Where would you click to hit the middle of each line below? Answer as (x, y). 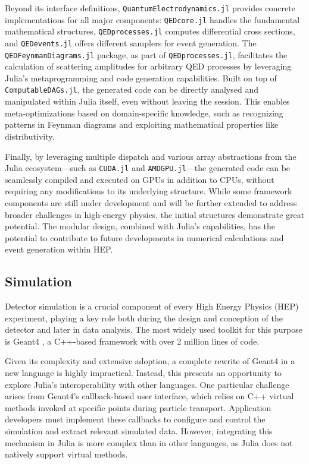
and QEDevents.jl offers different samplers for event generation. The (131, 42)
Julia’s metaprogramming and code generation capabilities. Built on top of (141, 78)
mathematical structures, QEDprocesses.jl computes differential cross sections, (150, 31)
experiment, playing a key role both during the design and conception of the (144, 318)
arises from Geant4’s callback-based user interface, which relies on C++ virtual (149, 396)
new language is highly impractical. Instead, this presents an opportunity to (143, 373)
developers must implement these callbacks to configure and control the (135, 419)
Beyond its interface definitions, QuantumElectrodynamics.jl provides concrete (150, 8)
